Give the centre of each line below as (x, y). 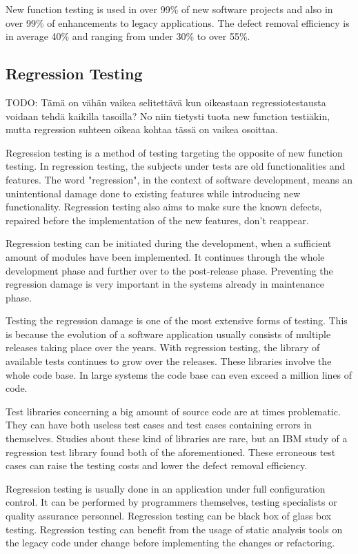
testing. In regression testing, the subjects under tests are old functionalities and (176, 166)
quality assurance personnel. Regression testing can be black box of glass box (169, 516)
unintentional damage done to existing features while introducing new (153, 193)
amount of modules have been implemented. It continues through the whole (165, 256)
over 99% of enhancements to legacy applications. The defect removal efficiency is (178, 22)
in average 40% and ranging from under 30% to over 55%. (128, 36)
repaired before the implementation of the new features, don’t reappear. (157, 220)
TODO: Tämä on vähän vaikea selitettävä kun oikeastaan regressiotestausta (166, 102)
